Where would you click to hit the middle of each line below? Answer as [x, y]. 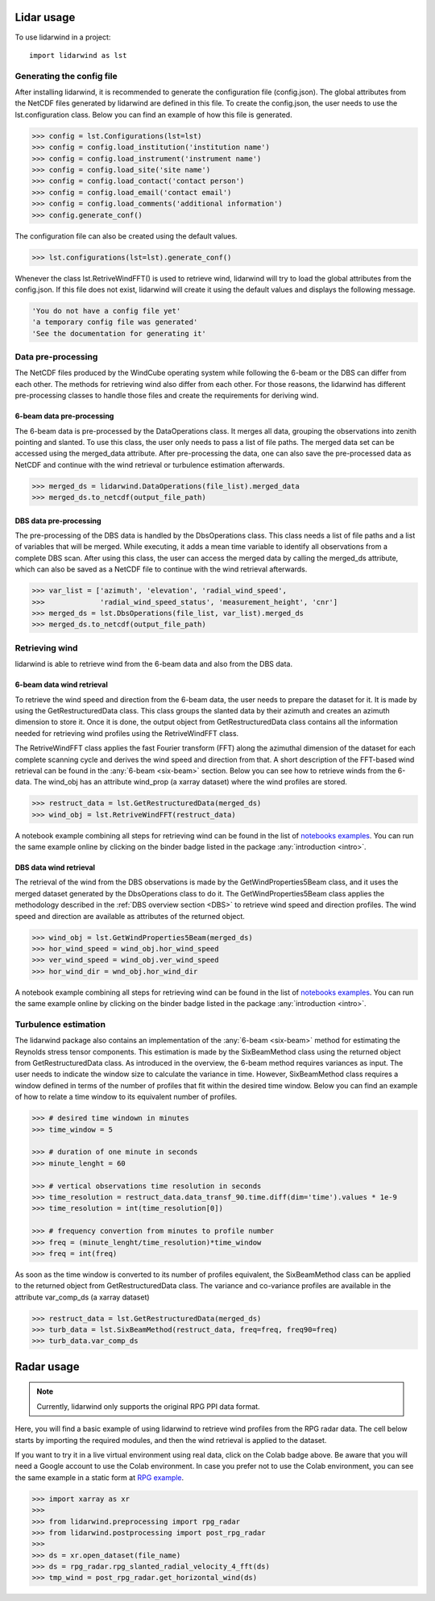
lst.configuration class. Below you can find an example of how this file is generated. [154, 114]
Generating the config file [66, 76]
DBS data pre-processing [58, 521]
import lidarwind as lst [78, 55]
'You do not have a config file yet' [106, 311]
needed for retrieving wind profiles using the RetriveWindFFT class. [127, 733]
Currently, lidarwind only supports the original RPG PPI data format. [149, 1406]
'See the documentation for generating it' [119, 333]
